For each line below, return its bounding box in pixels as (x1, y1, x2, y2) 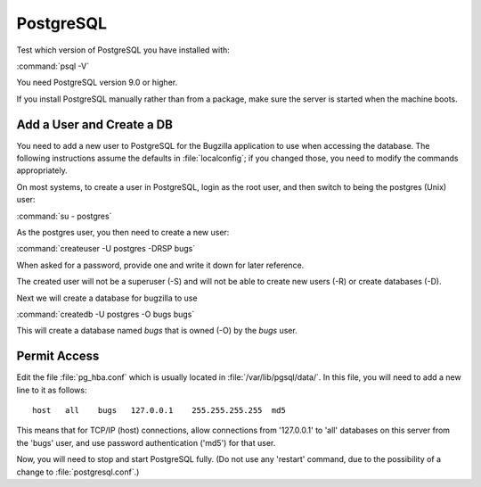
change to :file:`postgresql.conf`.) (16, 466, 140, 477)
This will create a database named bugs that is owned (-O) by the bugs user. (16, 326, 298, 336)
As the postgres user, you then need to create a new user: (16, 227, 230, 237)
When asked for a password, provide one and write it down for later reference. (16, 260, 305, 270)
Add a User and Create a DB (16, 117, 174, 132)
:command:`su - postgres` (16, 210, 112, 221)
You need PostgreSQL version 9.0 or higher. (16, 77, 178, 88)
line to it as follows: (16, 384, 87, 395)
